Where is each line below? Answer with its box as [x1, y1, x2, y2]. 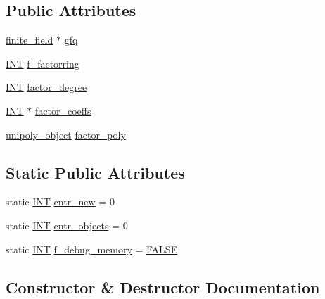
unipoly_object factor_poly [6, 127, 126, 141]
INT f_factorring [6, 56, 79, 70]
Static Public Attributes [6, 161, 185, 183]
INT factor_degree [6, 79, 87, 94]
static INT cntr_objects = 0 [6, 217, 128, 232]
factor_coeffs [35, 103, 91, 117]
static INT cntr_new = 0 [6, 194, 115, 209]
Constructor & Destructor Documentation [6, 276, 320, 298]
